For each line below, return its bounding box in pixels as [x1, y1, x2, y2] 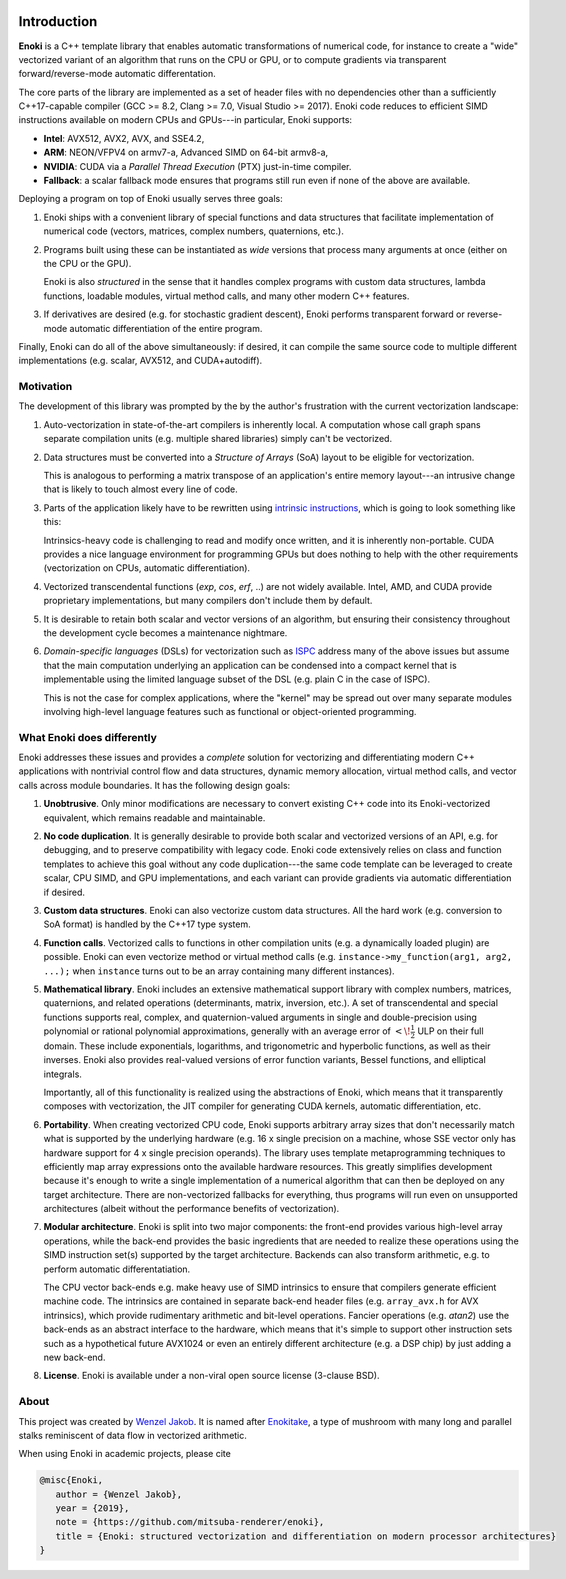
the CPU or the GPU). [43, 257, 132, 269]
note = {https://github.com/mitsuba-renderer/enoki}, [55, 1516, 325, 1528]
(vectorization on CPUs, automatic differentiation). [43, 562, 250, 574]
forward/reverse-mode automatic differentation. [18, 68, 216, 80]
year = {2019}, [55, 1503, 130, 1514]
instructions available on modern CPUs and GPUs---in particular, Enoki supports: [18, 114, 353, 126]
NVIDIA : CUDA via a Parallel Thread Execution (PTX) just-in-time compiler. [43, 160, 352, 172]
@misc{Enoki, [39, 1475, 104, 1486]
